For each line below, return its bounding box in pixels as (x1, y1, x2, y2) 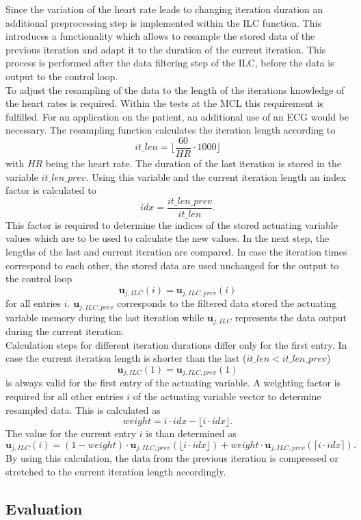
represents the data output (235, 310, 347, 324)
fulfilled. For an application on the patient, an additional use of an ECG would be (5, 109, 349, 123)
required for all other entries (5, 389, 124, 403)
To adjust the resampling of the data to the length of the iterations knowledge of (5, 82, 345, 97)
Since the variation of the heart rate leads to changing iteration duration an (5, 2, 323, 16)
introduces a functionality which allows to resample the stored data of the (5, 29, 315, 43)
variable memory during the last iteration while (5, 310, 204, 324)
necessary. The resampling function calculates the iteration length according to (5, 123, 336, 137)
